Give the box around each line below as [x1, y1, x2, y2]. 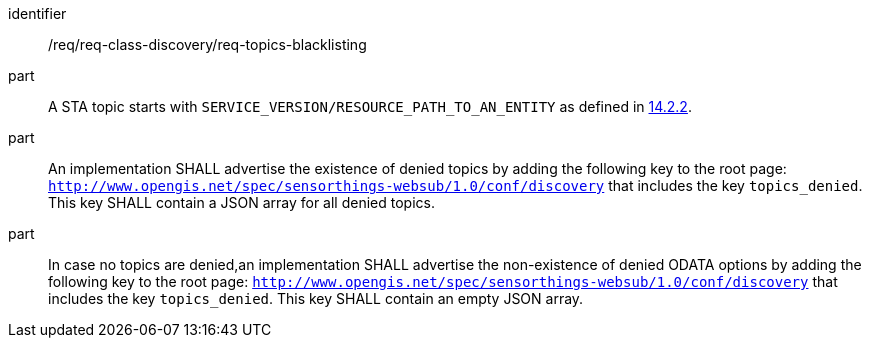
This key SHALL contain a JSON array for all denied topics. [48, 194, 435, 211]
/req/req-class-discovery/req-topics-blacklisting [48, 36, 367, 53]
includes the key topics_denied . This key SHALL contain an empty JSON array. [48, 290, 584, 307]
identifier [8, 5, 67, 22]
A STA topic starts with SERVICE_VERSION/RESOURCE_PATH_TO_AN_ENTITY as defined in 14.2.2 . [48, 98, 692, 115]
